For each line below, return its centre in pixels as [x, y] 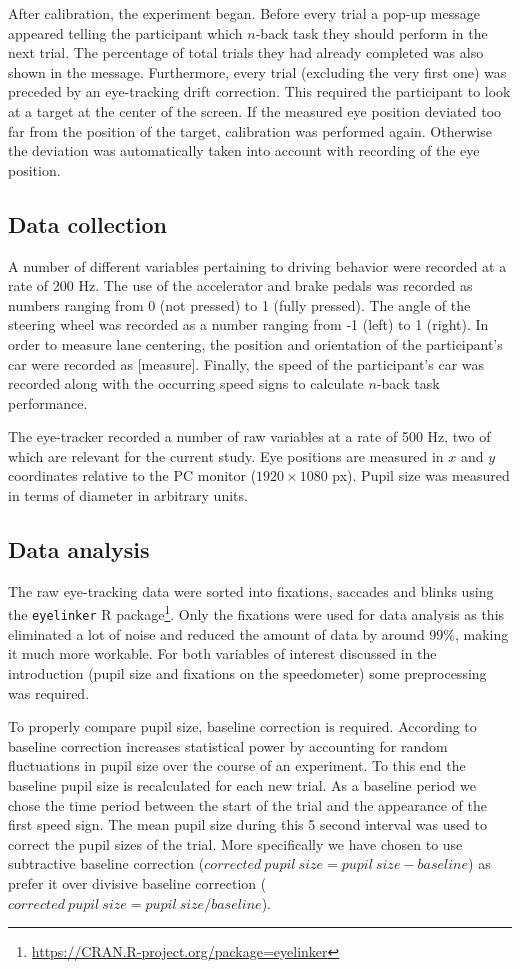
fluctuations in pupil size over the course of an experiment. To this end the [237, 765]
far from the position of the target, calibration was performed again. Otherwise [250, 130]
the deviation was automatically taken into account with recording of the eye [244, 150]
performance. [48, 402]
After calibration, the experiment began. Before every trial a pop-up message [244, 13]
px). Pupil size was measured [421, 475]
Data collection [88, 223]
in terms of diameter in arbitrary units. [128, 495]
